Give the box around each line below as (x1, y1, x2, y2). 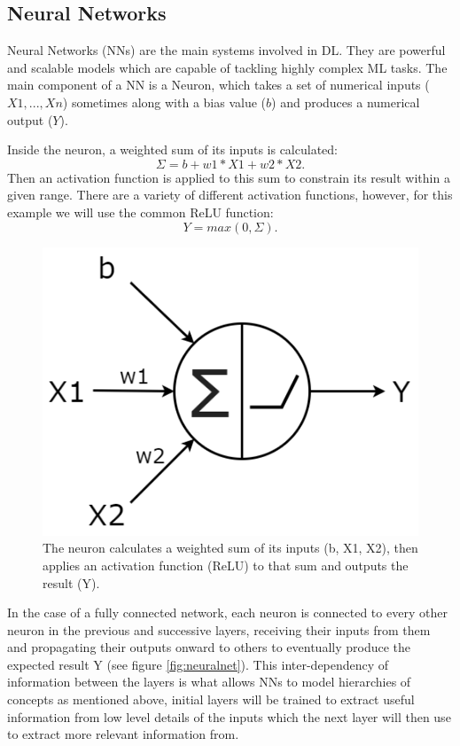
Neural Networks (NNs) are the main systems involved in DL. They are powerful (7, 41, 446, 59)
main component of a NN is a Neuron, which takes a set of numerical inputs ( (7, 75, 430, 94)
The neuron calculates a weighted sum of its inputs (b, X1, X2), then (43, 538, 418, 557)
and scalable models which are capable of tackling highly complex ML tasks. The (7, 58, 448, 76)
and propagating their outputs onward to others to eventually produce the (7, 638, 411, 656)
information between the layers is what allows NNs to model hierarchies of (7, 672, 411, 691)
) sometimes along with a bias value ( (62, 92, 267, 111)
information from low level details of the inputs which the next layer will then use (7, 707, 451, 726)
